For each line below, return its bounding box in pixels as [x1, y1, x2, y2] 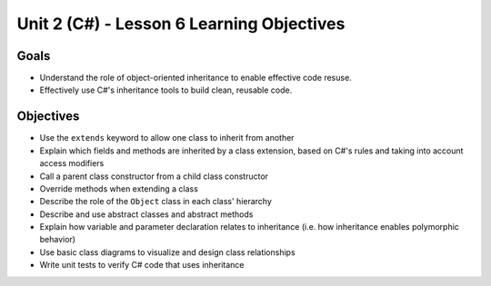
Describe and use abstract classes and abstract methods [39, 209, 254, 220]
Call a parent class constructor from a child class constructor [39, 171, 268, 182]
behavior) [39, 234, 76, 245]
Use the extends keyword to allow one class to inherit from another [39, 133, 295, 143]
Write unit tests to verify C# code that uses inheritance [39, 260, 245, 271]
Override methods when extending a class [39, 182, 199, 194]
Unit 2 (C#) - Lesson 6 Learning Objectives [16, 14, 346, 34]
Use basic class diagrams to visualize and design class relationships [39, 246, 296, 258]
